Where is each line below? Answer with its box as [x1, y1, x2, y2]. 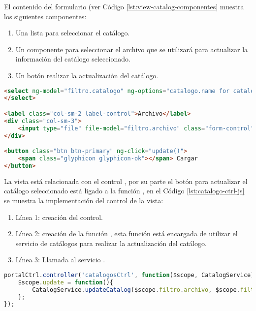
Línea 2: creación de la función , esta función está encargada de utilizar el [15, 228, 238, 239]
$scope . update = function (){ [18, 279, 113, 286]
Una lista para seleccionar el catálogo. [15, 28, 130, 38]
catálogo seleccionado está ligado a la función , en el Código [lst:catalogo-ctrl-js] [4, 186, 245, 196]
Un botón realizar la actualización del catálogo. [15, 70, 159, 80]
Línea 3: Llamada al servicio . [15, 254, 105, 265]
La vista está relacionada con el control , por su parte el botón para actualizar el [4, 176, 248, 186]
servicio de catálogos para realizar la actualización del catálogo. [15, 238, 207, 248]
